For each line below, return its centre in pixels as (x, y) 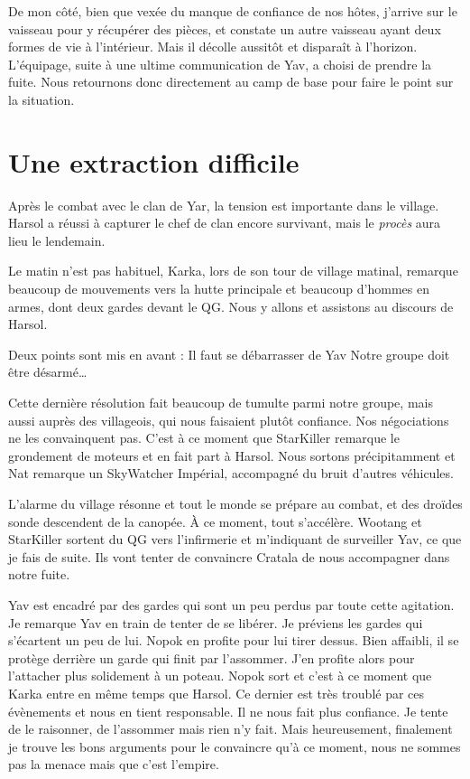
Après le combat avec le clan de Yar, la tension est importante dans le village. (224, 205)
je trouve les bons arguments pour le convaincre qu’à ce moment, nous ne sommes (235, 746)
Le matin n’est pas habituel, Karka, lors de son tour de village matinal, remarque (233, 271)
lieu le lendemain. (57, 240)
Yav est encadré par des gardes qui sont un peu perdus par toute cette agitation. (231, 604)
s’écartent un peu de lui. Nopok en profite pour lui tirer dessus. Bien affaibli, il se (234, 640)
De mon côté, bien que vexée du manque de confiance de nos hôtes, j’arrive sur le (233, 11)
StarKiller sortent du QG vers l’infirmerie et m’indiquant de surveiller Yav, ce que (235, 539)
